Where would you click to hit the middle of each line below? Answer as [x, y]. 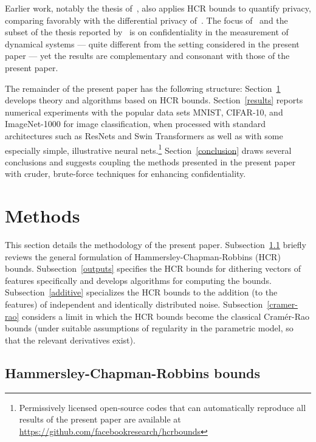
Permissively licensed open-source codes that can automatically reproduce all [163, 407]
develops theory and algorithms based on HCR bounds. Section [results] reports [154, 100]
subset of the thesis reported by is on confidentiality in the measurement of [147, 32]
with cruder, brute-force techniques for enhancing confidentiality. [125, 174]
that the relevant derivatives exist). [70, 340]
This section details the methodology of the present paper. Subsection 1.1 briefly [156, 245]
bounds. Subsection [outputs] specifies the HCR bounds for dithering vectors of [153, 268]
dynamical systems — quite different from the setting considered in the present [152, 43]
